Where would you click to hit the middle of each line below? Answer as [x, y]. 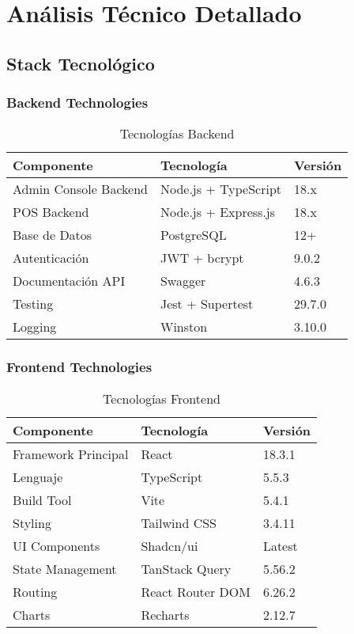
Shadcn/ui [169, 545]
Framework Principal [71, 454]
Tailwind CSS [179, 522]
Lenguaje [38, 476]
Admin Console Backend [80, 189]
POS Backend [51, 212]
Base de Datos [53, 235]
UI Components [56, 545]
